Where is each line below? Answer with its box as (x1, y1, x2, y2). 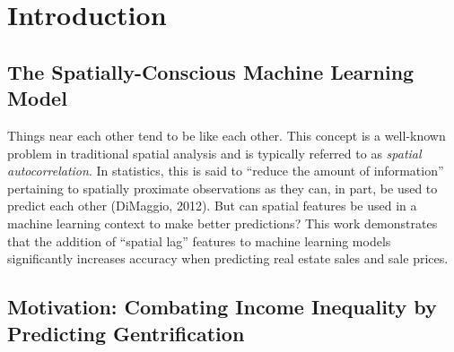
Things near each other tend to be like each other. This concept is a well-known (7, 125, 446, 144)
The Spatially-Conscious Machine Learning (7, 57, 415, 85)
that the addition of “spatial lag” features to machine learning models (7, 231, 391, 250)
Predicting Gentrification (7, 319, 245, 347)
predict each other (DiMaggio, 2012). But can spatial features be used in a (7, 196, 417, 215)
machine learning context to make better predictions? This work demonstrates (7, 213, 438, 232)
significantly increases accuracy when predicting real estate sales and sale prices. (7, 249, 449, 268)
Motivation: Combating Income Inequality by (7, 293, 437, 321)
